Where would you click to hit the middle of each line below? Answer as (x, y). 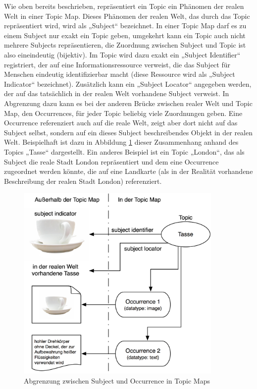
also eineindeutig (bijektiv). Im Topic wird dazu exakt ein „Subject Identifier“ (122, 54)
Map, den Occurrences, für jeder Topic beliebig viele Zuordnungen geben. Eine (123, 113)
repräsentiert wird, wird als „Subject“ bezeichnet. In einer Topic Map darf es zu (125, 26)
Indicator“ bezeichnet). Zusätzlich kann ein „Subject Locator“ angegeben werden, (128, 83)
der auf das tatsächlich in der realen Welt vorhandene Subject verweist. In (117, 93)
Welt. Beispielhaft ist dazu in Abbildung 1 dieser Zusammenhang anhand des (121, 142)
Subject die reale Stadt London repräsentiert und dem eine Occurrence (111, 161)
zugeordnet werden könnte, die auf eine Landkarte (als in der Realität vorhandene (128, 171)
